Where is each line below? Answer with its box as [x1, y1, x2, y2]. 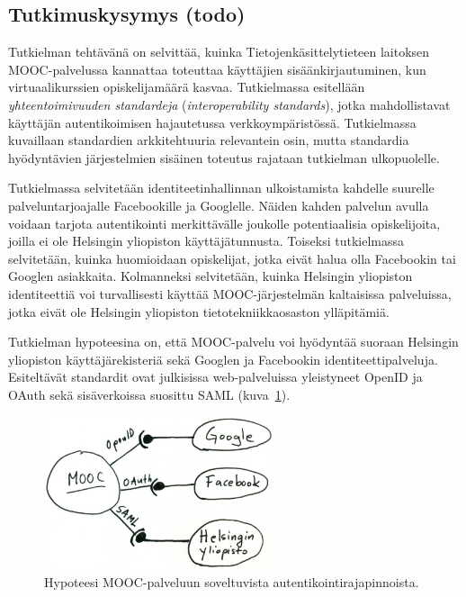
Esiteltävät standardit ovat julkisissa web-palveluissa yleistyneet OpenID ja [8, 367, 423, 386]
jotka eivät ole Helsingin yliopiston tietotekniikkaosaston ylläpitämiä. [8, 302, 390, 321]
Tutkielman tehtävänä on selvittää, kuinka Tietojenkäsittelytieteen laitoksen [8, 42, 430, 61]
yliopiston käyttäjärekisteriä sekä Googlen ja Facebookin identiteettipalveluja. [8, 349, 438, 368]
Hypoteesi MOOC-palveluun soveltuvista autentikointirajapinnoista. [44, 572, 419, 591]
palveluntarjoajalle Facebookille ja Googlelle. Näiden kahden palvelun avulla [8, 195, 429, 214]
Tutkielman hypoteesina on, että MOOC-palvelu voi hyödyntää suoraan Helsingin [8, 332, 459, 351]
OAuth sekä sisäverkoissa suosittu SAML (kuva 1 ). [8, 384, 291, 403]
